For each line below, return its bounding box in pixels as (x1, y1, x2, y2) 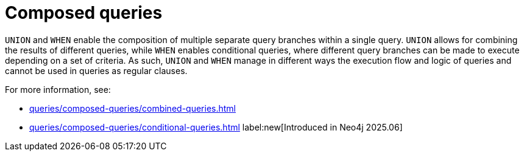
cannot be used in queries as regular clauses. (5, 65, 188, 76)
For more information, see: (5, 84, 111, 95)
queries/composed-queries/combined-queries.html (29, 103, 236, 114)
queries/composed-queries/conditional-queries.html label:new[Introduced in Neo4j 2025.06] (29, 121, 403, 132)
